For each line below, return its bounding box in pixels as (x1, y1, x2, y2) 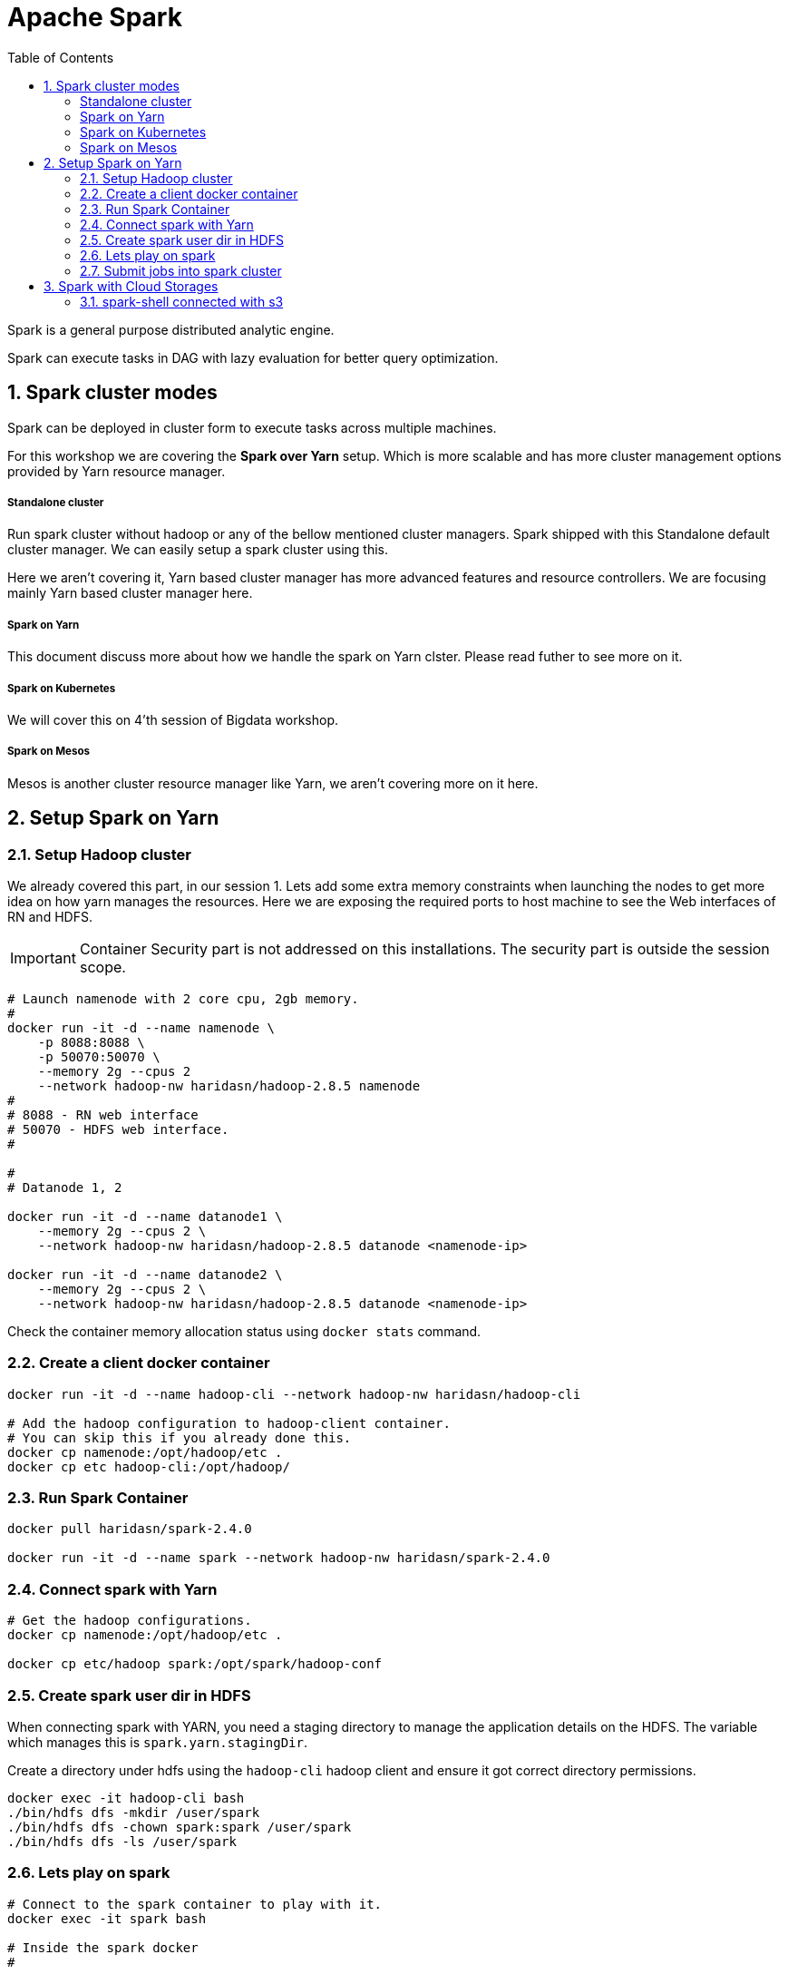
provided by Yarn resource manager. (7, 463, 226, 479)
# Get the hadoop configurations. (7, 1613, 252, 1628)
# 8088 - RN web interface (7, 1107, 199, 1122)
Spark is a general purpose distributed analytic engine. (7, 321, 335, 337)
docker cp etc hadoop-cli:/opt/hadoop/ (7, 1459, 290, 1474)
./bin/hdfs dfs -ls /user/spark (7, 1833, 237, 1849)
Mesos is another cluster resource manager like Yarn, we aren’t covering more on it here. (7, 775, 539, 791)
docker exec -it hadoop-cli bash (7, 1790, 245, 1805)
